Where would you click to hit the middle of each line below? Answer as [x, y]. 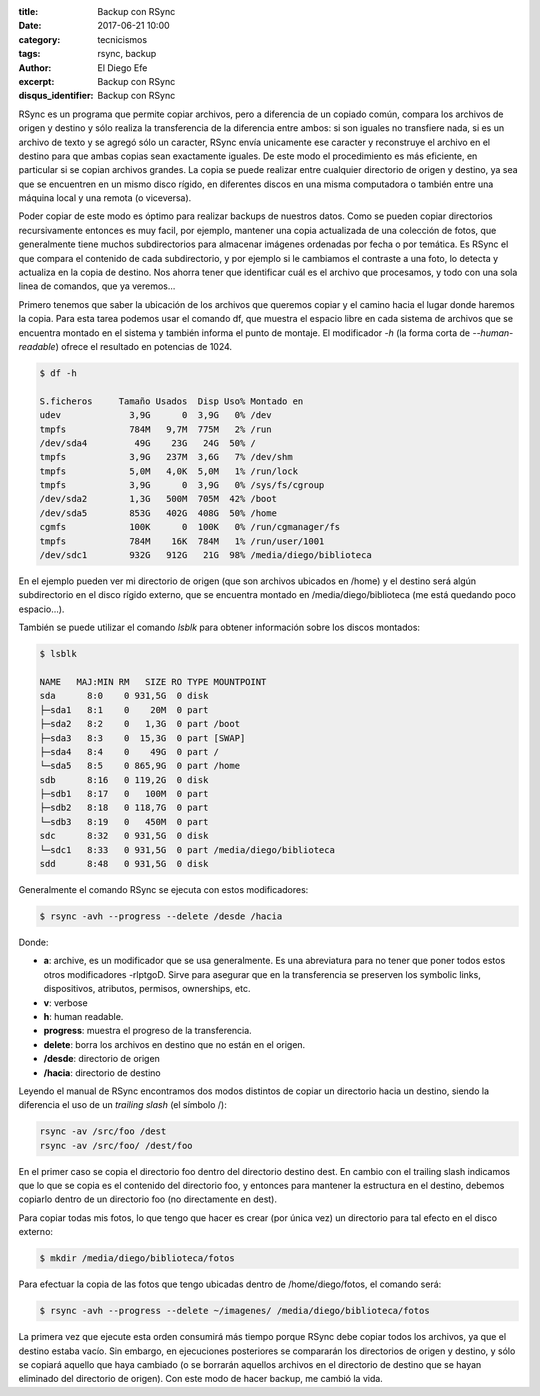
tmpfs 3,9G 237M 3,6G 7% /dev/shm [166, 457]
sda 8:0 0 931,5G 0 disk [124, 696]
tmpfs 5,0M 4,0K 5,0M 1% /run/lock [169, 471]
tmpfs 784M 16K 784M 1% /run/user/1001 [182, 541]
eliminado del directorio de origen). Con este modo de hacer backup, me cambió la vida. [201, 1379]
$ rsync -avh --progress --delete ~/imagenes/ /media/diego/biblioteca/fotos [234, 1311]
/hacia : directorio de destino [102, 1072]
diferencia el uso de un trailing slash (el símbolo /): [122, 1105]
